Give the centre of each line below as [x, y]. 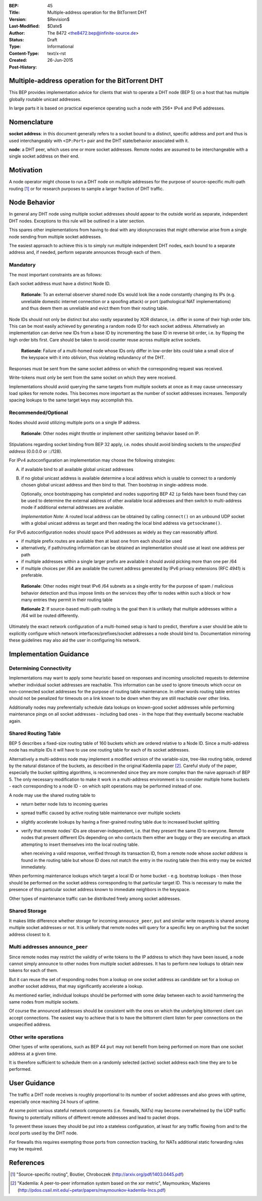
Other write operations [36, 1037]
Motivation [26, 170]
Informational [60, 47]
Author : [17, 33]
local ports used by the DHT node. [43, 1133]
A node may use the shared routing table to [52, 795]
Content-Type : [24, 53]
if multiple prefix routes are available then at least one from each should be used [101, 541]
